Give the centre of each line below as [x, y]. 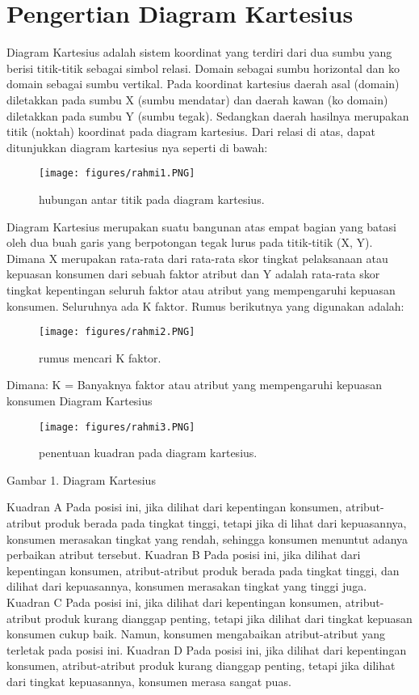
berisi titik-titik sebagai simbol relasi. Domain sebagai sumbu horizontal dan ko [203, 68]
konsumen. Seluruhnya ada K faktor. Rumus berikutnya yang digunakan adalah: [205, 305]
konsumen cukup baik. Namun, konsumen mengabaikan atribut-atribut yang [196, 634]
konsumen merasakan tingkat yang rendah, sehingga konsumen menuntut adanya [207, 538]
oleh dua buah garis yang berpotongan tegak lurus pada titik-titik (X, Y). [190, 242]
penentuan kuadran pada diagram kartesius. [148, 453]
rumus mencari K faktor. [100, 357]
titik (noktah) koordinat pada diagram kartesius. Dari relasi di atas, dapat [191, 131]
